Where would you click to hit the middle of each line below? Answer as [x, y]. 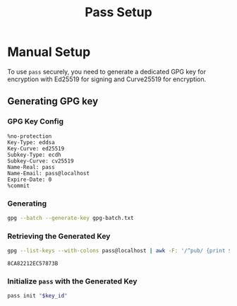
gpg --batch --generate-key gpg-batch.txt [71, 218]
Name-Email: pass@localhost [49, 173]
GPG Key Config [36, 122]
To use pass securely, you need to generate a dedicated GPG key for [107, 71]
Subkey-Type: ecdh [34, 155]
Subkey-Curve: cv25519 [41, 161]
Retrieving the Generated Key [59, 236]
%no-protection [30, 136]
